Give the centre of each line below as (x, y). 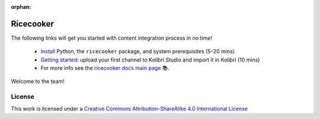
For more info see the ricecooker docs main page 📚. (105, 68)
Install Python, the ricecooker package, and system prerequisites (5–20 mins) (138, 52)
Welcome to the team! (38, 81)
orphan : (21, 7)
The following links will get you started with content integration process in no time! (112, 38)
